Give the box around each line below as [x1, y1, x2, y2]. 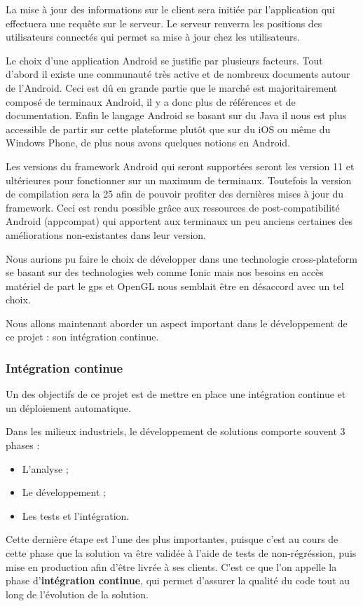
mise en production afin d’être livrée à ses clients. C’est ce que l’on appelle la [6, 559, 337, 574]
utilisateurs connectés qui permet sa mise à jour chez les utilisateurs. [6, 29, 300, 44]
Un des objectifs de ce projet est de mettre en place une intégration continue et [6, 387, 346, 401]
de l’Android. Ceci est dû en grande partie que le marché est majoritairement [6, 80, 338, 95]
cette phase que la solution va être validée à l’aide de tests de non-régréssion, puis [6, 546, 357, 560]
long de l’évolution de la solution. [6, 586, 149, 601]
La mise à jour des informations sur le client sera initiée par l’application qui [6, 2, 335, 16]
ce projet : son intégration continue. [6, 329, 159, 344]
